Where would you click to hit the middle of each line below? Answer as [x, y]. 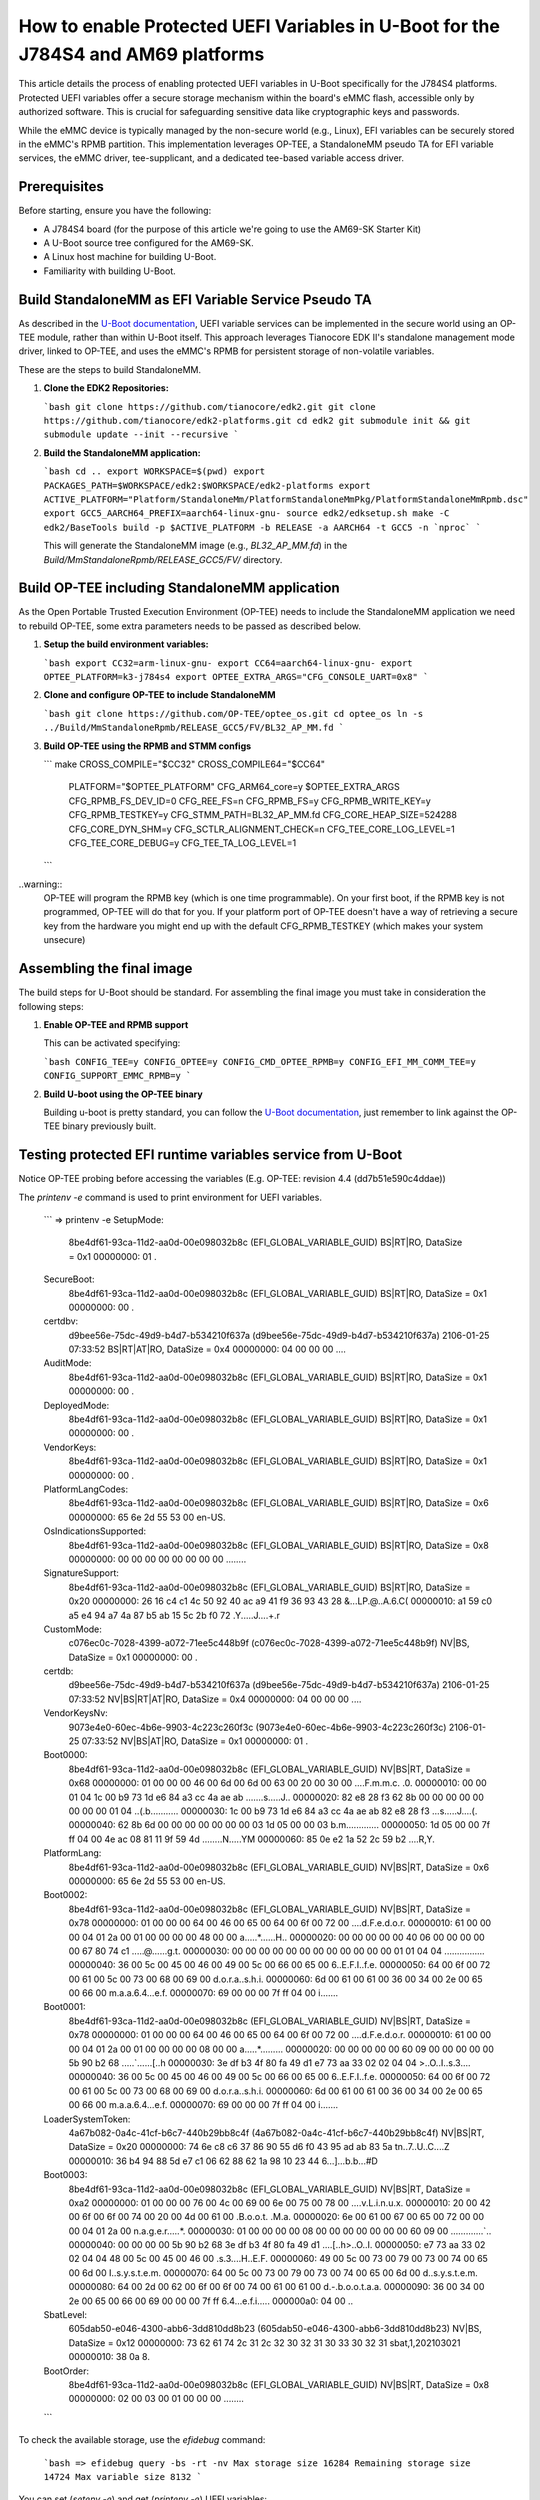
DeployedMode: [76, 1405]
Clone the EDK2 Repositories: [106, 388]
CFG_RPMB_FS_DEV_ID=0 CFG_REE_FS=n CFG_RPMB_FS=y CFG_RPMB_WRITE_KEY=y [250, 801]
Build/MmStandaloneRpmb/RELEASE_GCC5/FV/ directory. [163, 559]
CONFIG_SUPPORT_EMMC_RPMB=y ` [117, 1076]
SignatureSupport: [81, 1573]
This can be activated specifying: [112, 1043]
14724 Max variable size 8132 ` [122, 2476]
